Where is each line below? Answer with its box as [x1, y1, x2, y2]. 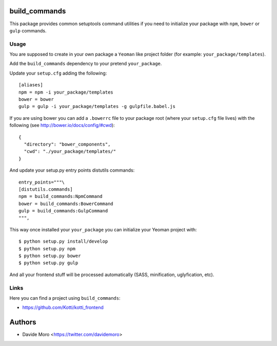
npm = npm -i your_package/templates [18, 89, 114, 95]
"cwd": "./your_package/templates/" [24, 149, 116, 154]
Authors [9, 318, 36, 326]
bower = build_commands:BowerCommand [18, 201, 114, 207]
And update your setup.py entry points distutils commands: [9, 167, 135, 173]
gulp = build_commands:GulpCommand [18, 208, 108, 214]
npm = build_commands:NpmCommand [18, 193, 103, 199]
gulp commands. [9, 27, 47, 33]
